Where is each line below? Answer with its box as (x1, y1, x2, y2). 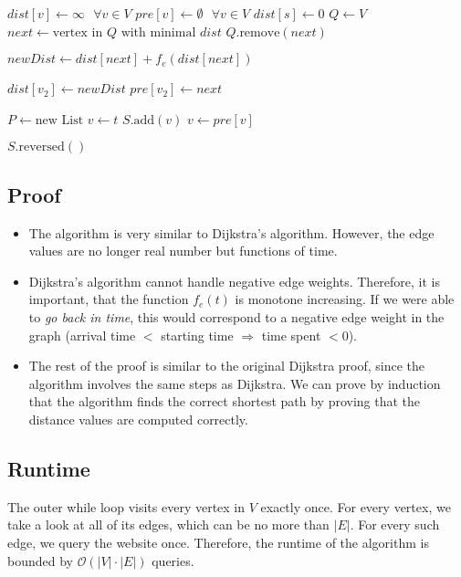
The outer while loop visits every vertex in (7, 497, 246, 516)
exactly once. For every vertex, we (260, 497, 451, 516)
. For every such (350, 515, 440, 534)
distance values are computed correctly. (28, 409, 248, 428)
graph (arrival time (28, 325, 136, 344)
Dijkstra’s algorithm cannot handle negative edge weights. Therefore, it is (28, 271, 441, 290)
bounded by (7, 551, 73, 570)
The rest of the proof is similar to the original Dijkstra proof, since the (28, 356, 425, 375)
